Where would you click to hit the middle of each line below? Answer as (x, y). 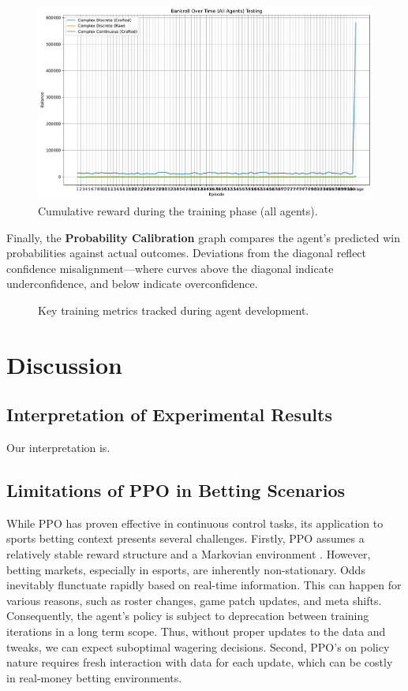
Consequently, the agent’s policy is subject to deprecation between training (188, 616)
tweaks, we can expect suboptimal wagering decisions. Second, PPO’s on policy (198, 646)
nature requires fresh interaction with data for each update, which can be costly (200, 662)
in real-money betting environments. (94, 677)
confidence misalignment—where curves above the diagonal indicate (170, 268)
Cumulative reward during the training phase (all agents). (178, 210)
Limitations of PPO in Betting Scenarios (176, 490)
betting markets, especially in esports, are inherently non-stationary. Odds (186, 569)
